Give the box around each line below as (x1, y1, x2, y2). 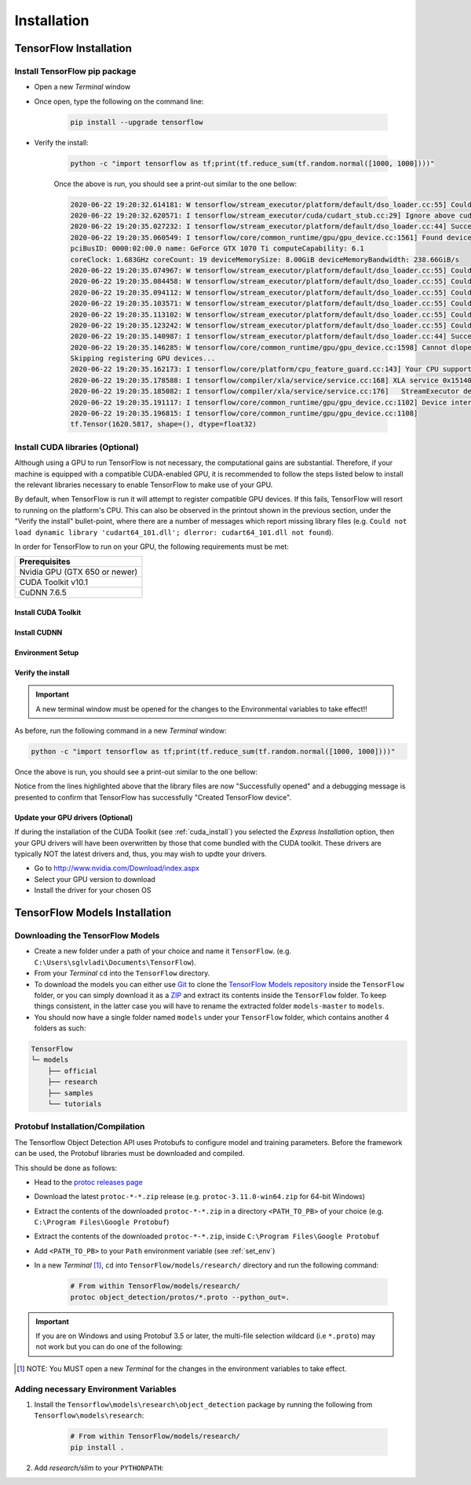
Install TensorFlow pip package (14, 65, 137, 76)
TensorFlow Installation (14, 42, 133, 55)
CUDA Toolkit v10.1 (19, 577, 89, 588)
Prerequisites (19, 556, 71, 567)
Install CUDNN (14, 627, 63, 637)
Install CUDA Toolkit (14, 607, 82, 616)
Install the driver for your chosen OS (34, 886, 152, 895)
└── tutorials (47, 1099, 102, 1108)
